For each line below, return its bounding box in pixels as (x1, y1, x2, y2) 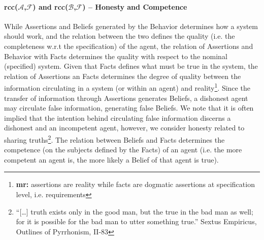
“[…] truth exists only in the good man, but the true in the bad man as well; (16, 206, 253, 217)
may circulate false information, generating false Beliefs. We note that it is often (4, 102, 254, 113)
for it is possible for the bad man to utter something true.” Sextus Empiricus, (16, 216, 257, 227)
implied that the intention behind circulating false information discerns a (4, 112, 231, 123)
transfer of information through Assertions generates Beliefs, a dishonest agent (4, 92, 248, 103)
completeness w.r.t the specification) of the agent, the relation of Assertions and (4, 40, 253, 51)
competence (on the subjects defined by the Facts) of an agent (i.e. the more (4, 144, 242, 155)
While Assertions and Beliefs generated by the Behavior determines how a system (4, 20, 258, 31)
